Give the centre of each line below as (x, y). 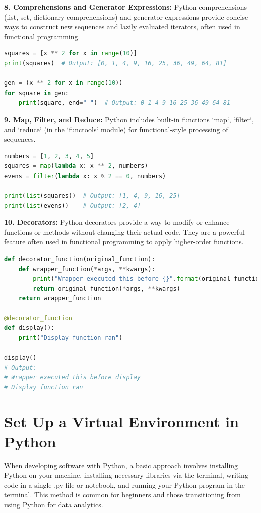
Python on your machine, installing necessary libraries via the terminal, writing (126, 475)
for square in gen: (36, 93)
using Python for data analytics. (54, 505)
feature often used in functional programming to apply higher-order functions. (124, 242)
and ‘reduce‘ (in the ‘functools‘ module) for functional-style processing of (116, 129)
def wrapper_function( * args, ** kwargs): (87, 269)
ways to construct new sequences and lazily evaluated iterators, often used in (122, 26)
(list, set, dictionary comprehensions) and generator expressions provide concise (126, 16)
